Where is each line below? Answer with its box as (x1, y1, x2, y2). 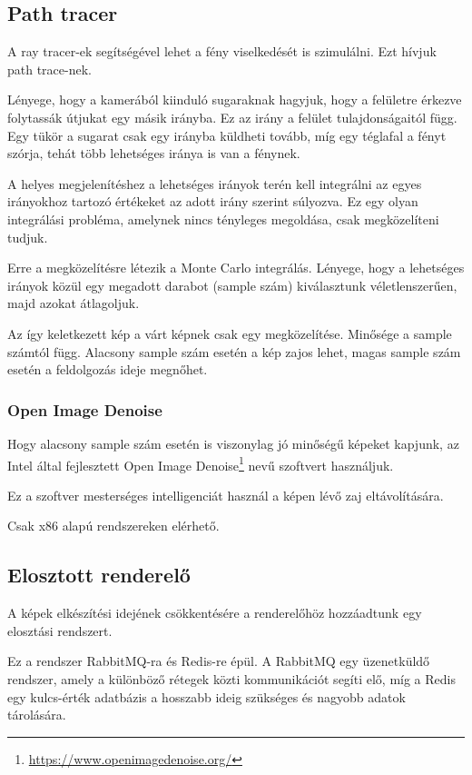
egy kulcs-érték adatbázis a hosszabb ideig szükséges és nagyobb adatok (7, 687, 406, 706)
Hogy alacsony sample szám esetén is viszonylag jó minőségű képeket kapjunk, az (7, 433, 459, 452)
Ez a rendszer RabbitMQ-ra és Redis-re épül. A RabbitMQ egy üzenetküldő (7, 651, 430, 671)
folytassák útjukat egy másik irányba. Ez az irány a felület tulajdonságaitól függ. (7, 107, 457, 126)
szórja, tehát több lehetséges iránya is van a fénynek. (7, 144, 300, 163)
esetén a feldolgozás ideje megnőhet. (7, 360, 208, 379)
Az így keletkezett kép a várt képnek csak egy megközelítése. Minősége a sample (7, 323, 452, 343)
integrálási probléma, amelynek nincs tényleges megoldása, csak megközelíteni (7, 209, 439, 228)
